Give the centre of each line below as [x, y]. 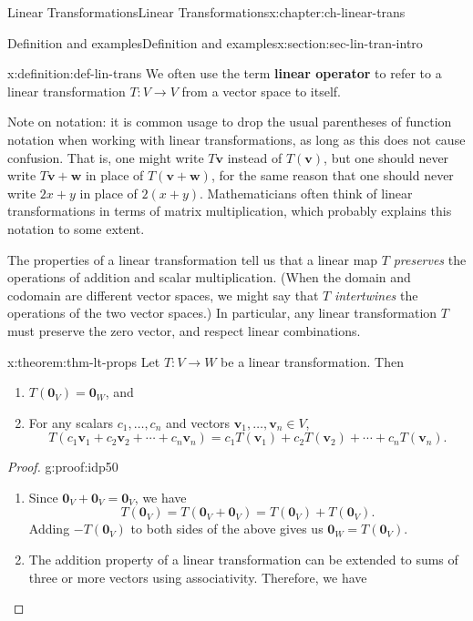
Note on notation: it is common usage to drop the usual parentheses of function [230, 122]
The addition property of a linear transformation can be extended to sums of [243, 560]
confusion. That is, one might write [106, 157]
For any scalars [71, 422]
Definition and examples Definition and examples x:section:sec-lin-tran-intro [215, 42]
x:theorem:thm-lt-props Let [84, 361]
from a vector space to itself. [261, 91]
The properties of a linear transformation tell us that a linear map [193, 259]
